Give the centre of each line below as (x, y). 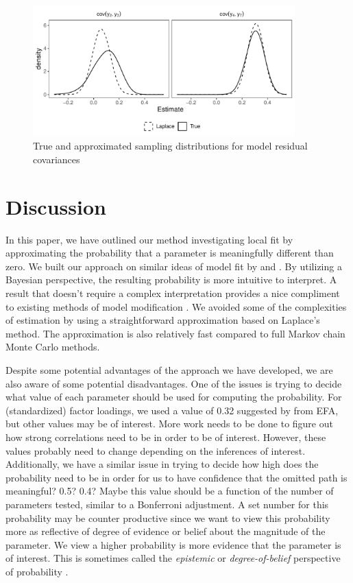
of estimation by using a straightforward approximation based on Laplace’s (163, 320)
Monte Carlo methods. (53, 347)
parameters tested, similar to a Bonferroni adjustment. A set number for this (167, 504)
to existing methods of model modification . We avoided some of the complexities (176, 306)
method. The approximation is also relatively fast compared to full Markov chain (175, 333)
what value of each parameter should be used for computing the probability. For (174, 397)
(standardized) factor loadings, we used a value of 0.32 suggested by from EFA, (172, 410)
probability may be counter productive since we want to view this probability (168, 517)
